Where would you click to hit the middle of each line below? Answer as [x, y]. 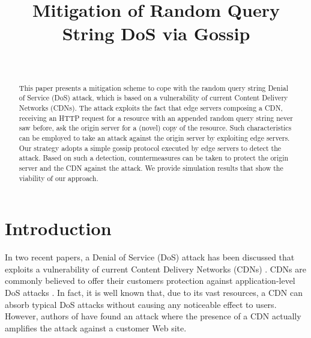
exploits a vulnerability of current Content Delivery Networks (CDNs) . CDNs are [156, 269]
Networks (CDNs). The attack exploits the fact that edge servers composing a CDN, [151, 108]
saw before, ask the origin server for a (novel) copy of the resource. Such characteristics [155, 128]
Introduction [58, 228]
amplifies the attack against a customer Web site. [96, 327]
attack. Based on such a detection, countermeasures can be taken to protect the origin [154, 158]
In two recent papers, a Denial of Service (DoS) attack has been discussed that [150, 257]
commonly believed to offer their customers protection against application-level [150, 281]
